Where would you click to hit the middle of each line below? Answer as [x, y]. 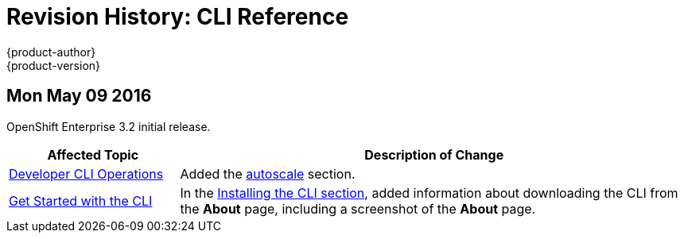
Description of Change [434, 154]
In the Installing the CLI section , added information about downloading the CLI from [429, 193]
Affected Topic [93, 154]
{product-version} [54, 65]
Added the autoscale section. [268, 173]
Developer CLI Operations [86, 173]
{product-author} [51, 52]
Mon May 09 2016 [79, 96]
